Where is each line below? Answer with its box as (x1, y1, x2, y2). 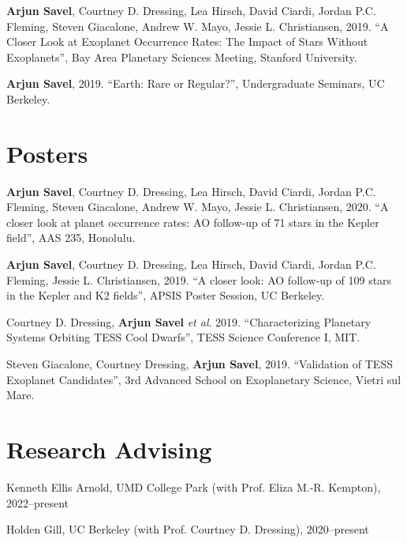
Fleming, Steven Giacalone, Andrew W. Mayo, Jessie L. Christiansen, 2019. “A (6, 17, 389, 34)
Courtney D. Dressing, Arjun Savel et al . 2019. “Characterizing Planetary (6, 313, 372, 330)
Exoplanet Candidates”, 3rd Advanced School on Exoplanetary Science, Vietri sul (6, 371, 401, 387)
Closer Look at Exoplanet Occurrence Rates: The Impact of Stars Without (6, 33, 368, 50)
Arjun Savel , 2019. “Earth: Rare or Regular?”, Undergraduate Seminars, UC (6, 75, 385, 92)
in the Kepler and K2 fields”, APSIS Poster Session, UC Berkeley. (6, 287, 325, 304)
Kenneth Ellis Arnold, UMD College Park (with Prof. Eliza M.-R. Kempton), (6, 478, 381, 495)
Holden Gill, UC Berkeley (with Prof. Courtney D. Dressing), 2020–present (6, 521, 369, 537)
